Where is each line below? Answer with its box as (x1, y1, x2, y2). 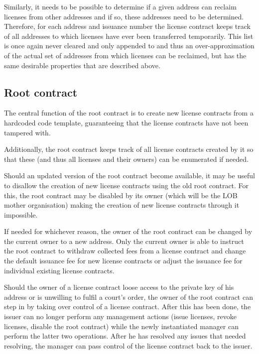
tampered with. (4, 127, 51, 137)
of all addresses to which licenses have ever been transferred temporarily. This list (4, 30, 254, 41)
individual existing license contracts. (4, 265, 115, 275)
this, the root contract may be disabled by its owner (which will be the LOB (4, 190, 238, 200)
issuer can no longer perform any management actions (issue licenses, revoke (4, 311, 237, 322)
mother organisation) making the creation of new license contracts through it (4, 200, 240, 210)
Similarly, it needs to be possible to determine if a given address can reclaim (4, 1, 237, 11)
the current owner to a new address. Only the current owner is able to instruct (4, 236, 244, 246)
